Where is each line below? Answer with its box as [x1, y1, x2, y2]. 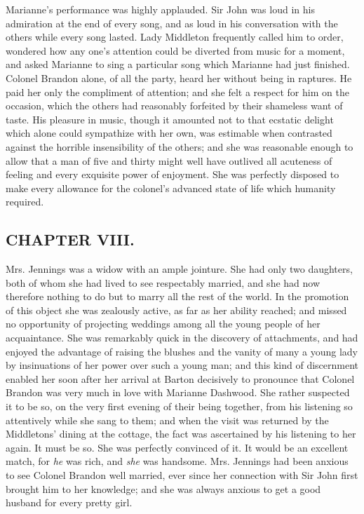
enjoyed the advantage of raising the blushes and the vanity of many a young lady [6, 344, 358, 358]
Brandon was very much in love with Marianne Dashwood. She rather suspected [6, 385, 350, 400]
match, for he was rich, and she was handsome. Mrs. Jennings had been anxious [6, 454, 349, 468]
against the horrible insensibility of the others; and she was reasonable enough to [6, 139, 353, 154]
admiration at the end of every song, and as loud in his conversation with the [6, 15, 338, 30]
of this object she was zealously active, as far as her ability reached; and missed [6, 302, 347, 317]
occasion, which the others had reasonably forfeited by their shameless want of [6, 98, 343, 113]
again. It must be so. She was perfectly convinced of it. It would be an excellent [6, 440, 349, 454]
